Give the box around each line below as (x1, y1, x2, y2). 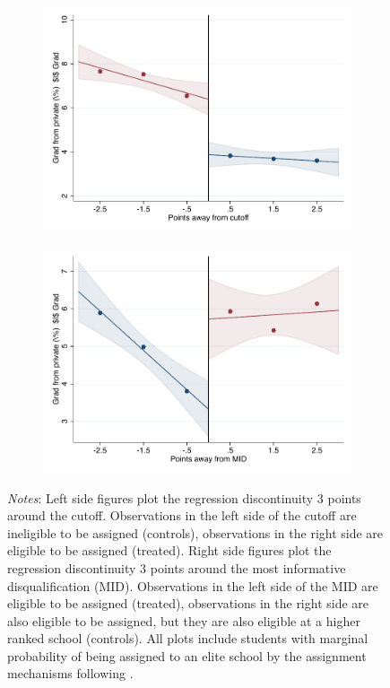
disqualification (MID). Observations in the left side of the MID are (7, 576, 378, 595)
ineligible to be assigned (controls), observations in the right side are (7, 523, 384, 542)
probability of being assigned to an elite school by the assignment (7, 646, 367, 665)
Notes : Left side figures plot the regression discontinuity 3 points (7, 488, 361, 507)
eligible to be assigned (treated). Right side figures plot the (7, 541, 332, 560)
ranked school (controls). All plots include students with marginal (7, 629, 368, 648)
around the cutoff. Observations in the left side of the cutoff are (7, 506, 357, 525)
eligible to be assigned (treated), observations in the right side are (7, 594, 369, 613)
